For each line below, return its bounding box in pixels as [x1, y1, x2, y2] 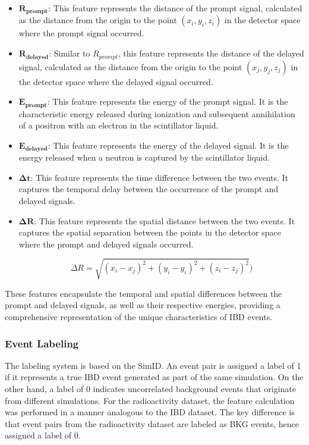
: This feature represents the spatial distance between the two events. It [34, 214, 295, 227]
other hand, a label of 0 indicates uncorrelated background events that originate [5, 383, 296, 395]
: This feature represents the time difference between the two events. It [30, 171, 289, 183]
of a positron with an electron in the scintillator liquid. [18, 119, 219, 131]
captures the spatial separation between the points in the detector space [18, 226, 281, 239]
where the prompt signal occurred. [18, 27, 144, 39]
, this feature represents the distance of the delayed [118, 47, 304, 59]
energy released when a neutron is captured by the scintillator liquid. [18, 151, 270, 164]
